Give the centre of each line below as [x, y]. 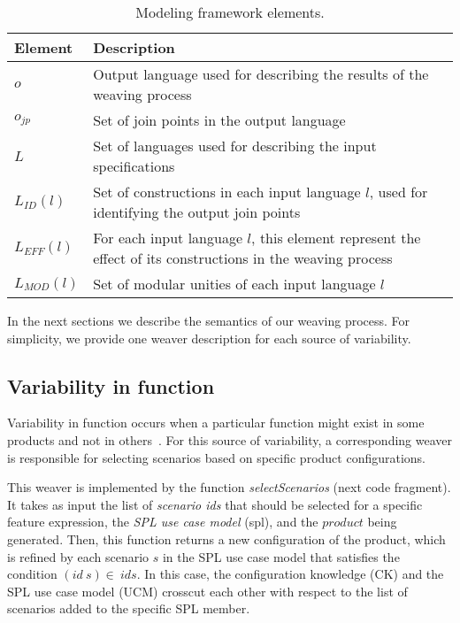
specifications [134, 166]
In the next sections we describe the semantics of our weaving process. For [209, 320]
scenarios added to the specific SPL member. [129, 608]
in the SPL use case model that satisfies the [281, 556]
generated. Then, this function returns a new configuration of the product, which [226, 538]
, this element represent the [336, 238]
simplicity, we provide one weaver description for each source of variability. [209, 338]
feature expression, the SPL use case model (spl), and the [163, 522]
